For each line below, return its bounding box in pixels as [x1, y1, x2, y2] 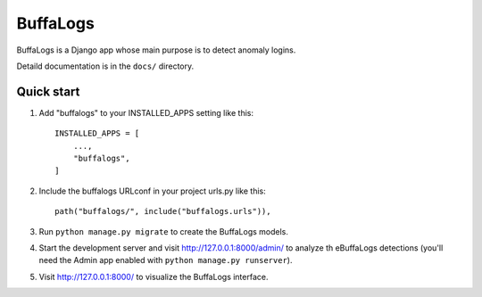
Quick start [16, 84, 80, 99]
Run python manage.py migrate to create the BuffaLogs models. [38, 226, 289, 236]
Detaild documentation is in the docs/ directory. [16, 61, 195, 71]
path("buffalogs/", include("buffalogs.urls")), [54, 206, 271, 217]
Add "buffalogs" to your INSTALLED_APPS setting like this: [38, 107, 254, 118]
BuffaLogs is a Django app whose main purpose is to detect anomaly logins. [16, 45, 296, 55]
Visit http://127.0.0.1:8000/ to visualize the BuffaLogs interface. [38, 271, 269, 282]
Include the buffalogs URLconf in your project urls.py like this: [38, 186, 267, 196]
